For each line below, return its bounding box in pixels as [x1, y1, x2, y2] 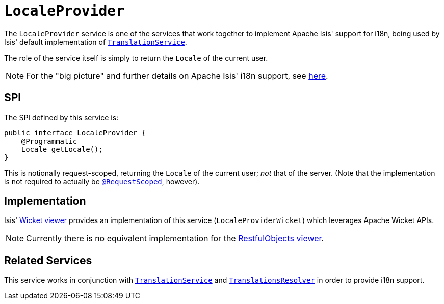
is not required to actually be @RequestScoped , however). [4, 177, 200, 186]
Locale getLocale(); [21, 145, 103, 153]
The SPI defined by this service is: [4, 113, 119, 122]
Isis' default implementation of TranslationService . [4, 37, 187, 46]
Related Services [4, 254, 92, 267]
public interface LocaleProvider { [4, 128, 146, 137]
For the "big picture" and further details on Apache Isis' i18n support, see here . [26, 70, 328, 81]
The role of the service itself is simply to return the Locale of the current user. [4, 53, 268, 62]
